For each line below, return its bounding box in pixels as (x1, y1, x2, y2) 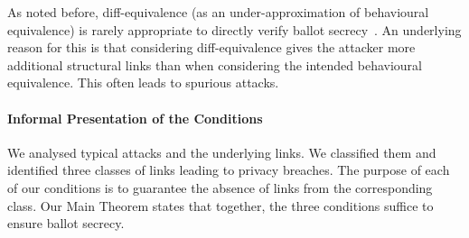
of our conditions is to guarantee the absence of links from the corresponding (7, 178, 433, 197)
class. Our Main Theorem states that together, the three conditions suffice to (7, 196, 434, 215)
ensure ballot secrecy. (7, 214, 125, 233)
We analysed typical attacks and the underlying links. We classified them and (7, 142, 436, 161)
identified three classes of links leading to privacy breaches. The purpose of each (7, 160, 450, 179)
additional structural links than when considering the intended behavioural (7, 55, 422, 74)
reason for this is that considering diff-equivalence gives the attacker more (7, 38, 416, 57)
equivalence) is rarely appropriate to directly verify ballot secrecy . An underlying (7, 20, 462, 39)
